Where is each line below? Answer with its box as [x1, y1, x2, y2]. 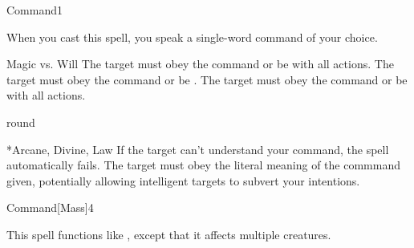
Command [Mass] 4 [6, 199, 94, 216]
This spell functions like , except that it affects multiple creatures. [6, 226, 331, 242]
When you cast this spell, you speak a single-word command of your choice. [6, 28, 378, 45]
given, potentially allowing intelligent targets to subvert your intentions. [6, 172, 360, 189]
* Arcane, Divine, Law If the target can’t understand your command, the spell [6, 140, 389, 157]
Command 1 [6, 2, 63, 18]
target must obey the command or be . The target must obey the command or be [6, 71, 408, 87]
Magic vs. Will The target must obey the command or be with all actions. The [6, 55, 394, 72]
